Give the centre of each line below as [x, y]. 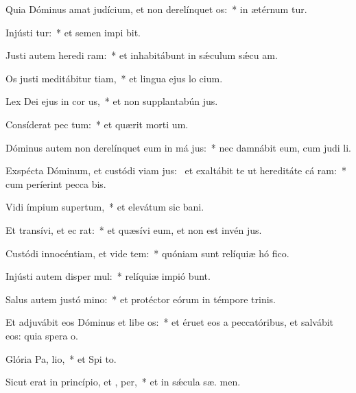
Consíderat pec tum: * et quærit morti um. [97, 124]
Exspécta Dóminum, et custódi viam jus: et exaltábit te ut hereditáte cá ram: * [176, 170]
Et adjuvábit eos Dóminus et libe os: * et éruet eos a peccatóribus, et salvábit [170, 322]
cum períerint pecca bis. [56, 183]
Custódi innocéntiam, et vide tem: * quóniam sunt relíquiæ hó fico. [147, 253]
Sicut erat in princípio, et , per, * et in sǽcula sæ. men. [123, 382]
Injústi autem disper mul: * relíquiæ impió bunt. [108, 276]
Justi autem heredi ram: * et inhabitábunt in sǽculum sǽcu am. [142, 55]
